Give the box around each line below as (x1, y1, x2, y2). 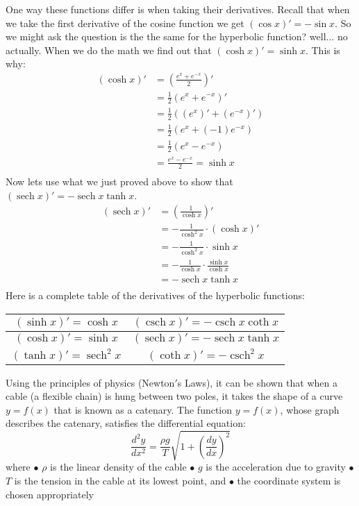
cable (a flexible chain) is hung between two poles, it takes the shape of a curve (6, 389, 343, 403)
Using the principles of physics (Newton (6, 375, 175, 389)
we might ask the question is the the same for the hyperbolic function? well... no (6, 29, 348, 44)
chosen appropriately (6, 487, 94, 501)
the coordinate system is (237, 473, 341, 488)
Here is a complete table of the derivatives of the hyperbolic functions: (6, 287, 305, 302)
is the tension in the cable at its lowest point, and (14, 473, 226, 488)
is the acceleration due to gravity (206, 459, 346, 474)
